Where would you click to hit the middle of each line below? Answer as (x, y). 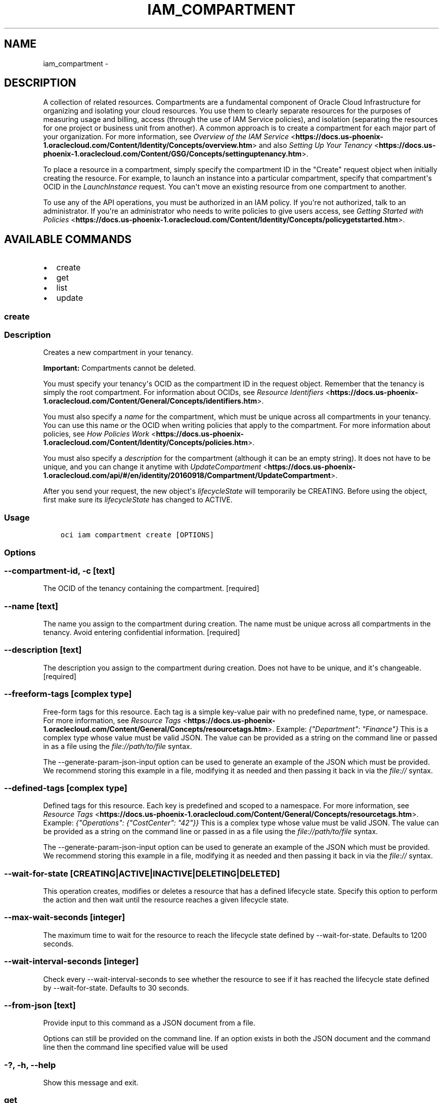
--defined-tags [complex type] (66, 788)
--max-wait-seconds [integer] (65, 917)
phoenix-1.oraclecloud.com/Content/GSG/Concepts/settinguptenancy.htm (172, 154)
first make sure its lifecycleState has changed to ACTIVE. (138, 500)
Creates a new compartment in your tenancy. (118, 352)
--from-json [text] (40, 1005)
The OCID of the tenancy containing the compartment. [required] (151, 588)
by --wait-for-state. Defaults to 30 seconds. (116, 988)
